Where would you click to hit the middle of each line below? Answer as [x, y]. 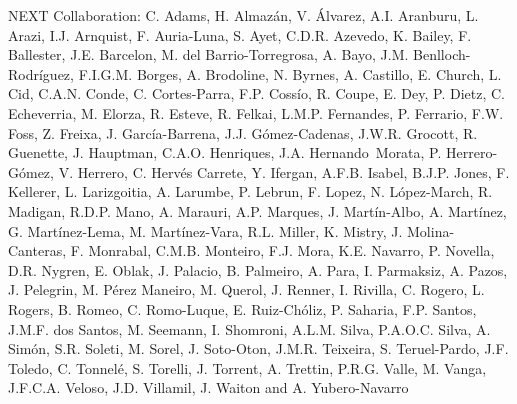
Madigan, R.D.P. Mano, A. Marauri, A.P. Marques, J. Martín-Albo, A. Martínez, [257, 210]
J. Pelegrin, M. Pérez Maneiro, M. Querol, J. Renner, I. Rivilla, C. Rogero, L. [246, 289]
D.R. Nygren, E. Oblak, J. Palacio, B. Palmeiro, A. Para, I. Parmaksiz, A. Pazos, [258, 269]
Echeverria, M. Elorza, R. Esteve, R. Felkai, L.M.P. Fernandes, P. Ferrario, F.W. [256, 112]
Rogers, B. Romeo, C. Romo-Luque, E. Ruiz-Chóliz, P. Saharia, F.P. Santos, [242, 308]
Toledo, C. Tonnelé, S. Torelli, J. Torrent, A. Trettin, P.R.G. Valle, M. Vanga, [247, 367]
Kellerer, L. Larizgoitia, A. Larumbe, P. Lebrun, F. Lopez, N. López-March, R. [250, 191]
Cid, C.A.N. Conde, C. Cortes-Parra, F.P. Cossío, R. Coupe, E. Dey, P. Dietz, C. [256, 93]
